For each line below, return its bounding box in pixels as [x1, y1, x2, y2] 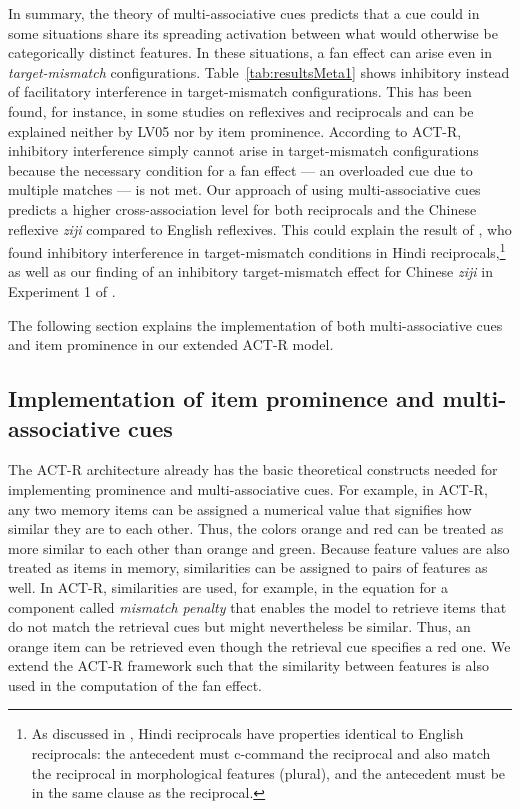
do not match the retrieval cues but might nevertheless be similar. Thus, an [8, 616, 471, 637]
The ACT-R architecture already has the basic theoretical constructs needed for [8, 459, 498, 480]
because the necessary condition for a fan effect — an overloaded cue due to [8, 159, 473, 180]
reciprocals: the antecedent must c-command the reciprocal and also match [31, 743, 491, 764]
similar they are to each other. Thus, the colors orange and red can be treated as [8, 518, 504, 539]
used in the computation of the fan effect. [8, 674, 263, 695]
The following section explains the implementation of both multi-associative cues [8, 314, 503, 335]
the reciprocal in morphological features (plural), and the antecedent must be [31, 762, 506, 783]
